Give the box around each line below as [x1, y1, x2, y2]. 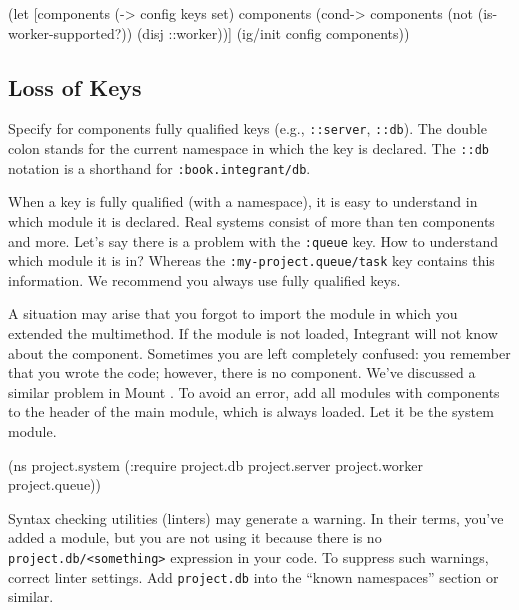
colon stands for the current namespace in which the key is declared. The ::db [8, 138, 489, 159]
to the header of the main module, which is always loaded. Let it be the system [8, 401, 494, 422]
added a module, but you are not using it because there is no [8, 527, 382, 548]
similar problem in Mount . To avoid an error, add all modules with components [8, 381, 500, 402]
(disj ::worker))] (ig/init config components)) [136, 22, 410, 43]
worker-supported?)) [8, 22, 133, 43]
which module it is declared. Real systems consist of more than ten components [8, 210, 495, 231]
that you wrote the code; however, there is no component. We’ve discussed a [8, 362, 476, 383]
